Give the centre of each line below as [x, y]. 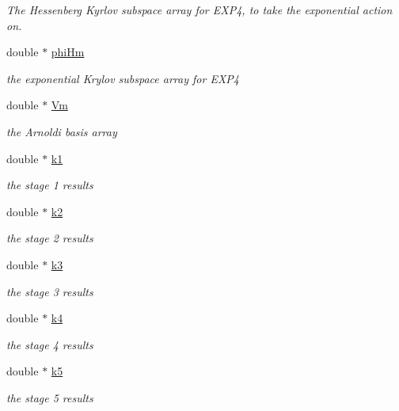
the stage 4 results [50, 344]
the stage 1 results [50, 185]
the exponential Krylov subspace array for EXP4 [123, 78]
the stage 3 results [50, 291]
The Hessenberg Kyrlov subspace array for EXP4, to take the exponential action [199, 10]
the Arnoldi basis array [62, 131]
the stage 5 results [50, 397]
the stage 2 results [50, 238]
